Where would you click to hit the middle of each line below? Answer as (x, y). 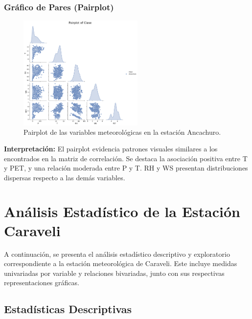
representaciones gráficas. (42, 282)
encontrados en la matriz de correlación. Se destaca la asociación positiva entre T (126, 158)
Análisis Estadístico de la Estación (122, 211)
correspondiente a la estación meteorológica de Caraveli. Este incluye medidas (121, 263)
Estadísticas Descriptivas (68, 309)
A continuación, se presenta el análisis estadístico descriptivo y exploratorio (117, 254)
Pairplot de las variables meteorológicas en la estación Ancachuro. (122, 132)
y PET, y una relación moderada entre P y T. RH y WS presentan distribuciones (126, 168)
